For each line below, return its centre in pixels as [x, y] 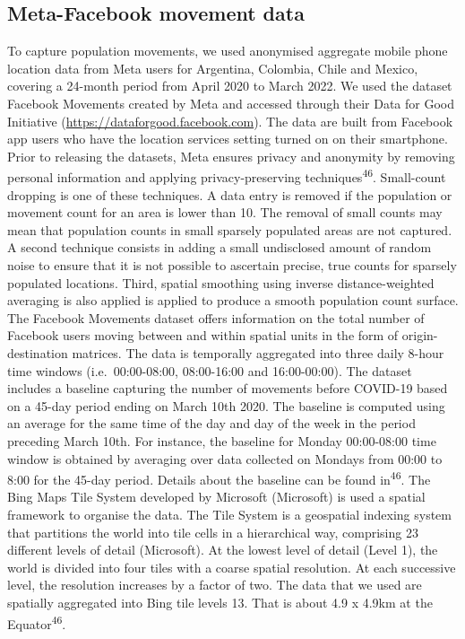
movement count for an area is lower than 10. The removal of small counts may [225, 212]
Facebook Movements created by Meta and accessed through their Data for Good [231, 103]
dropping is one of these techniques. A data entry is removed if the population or [230, 194]
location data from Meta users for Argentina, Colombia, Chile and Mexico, [213, 68]
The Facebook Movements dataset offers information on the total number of [216, 317]
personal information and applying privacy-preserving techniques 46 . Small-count [227, 176]
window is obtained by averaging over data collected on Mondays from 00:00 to [225, 458]
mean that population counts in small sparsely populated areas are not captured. [230, 229]
